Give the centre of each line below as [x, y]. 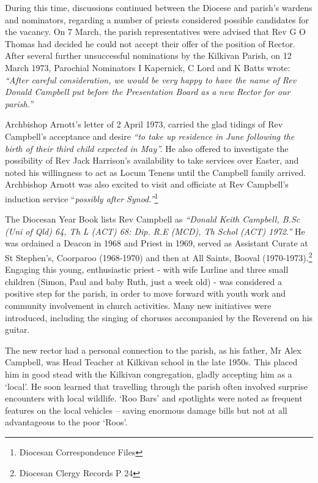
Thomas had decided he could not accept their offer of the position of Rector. [150, 43]
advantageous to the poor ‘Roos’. [66, 422]
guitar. [17, 329]
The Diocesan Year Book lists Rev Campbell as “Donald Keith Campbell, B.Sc [153, 219]
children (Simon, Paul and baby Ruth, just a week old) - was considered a [143, 281]
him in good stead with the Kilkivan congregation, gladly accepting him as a [149, 374]
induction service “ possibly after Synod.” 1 [82, 197]
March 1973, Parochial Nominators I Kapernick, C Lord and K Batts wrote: [148, 67]
